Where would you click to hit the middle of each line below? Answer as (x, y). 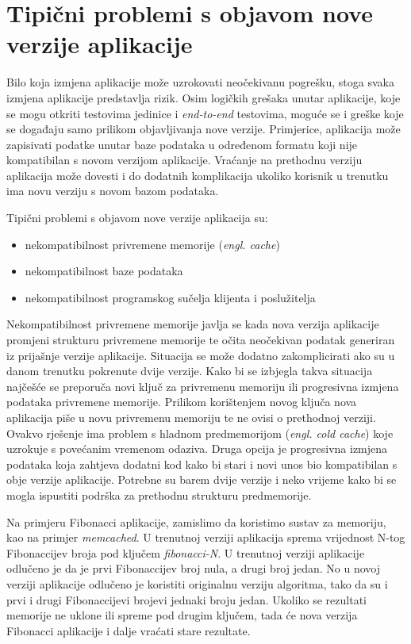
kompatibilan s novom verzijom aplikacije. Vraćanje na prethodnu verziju (184, 160)
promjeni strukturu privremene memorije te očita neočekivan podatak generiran (201, 340)
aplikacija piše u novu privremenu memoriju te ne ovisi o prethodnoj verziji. (191, 417)
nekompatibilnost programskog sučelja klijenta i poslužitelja (170, 297)
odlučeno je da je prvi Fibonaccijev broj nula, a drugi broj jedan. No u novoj (194, 568)
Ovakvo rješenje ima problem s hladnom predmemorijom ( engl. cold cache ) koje (200, 433)
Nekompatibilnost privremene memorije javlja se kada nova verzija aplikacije (193, 324)
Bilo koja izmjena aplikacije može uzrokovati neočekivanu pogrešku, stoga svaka (200, 82)
